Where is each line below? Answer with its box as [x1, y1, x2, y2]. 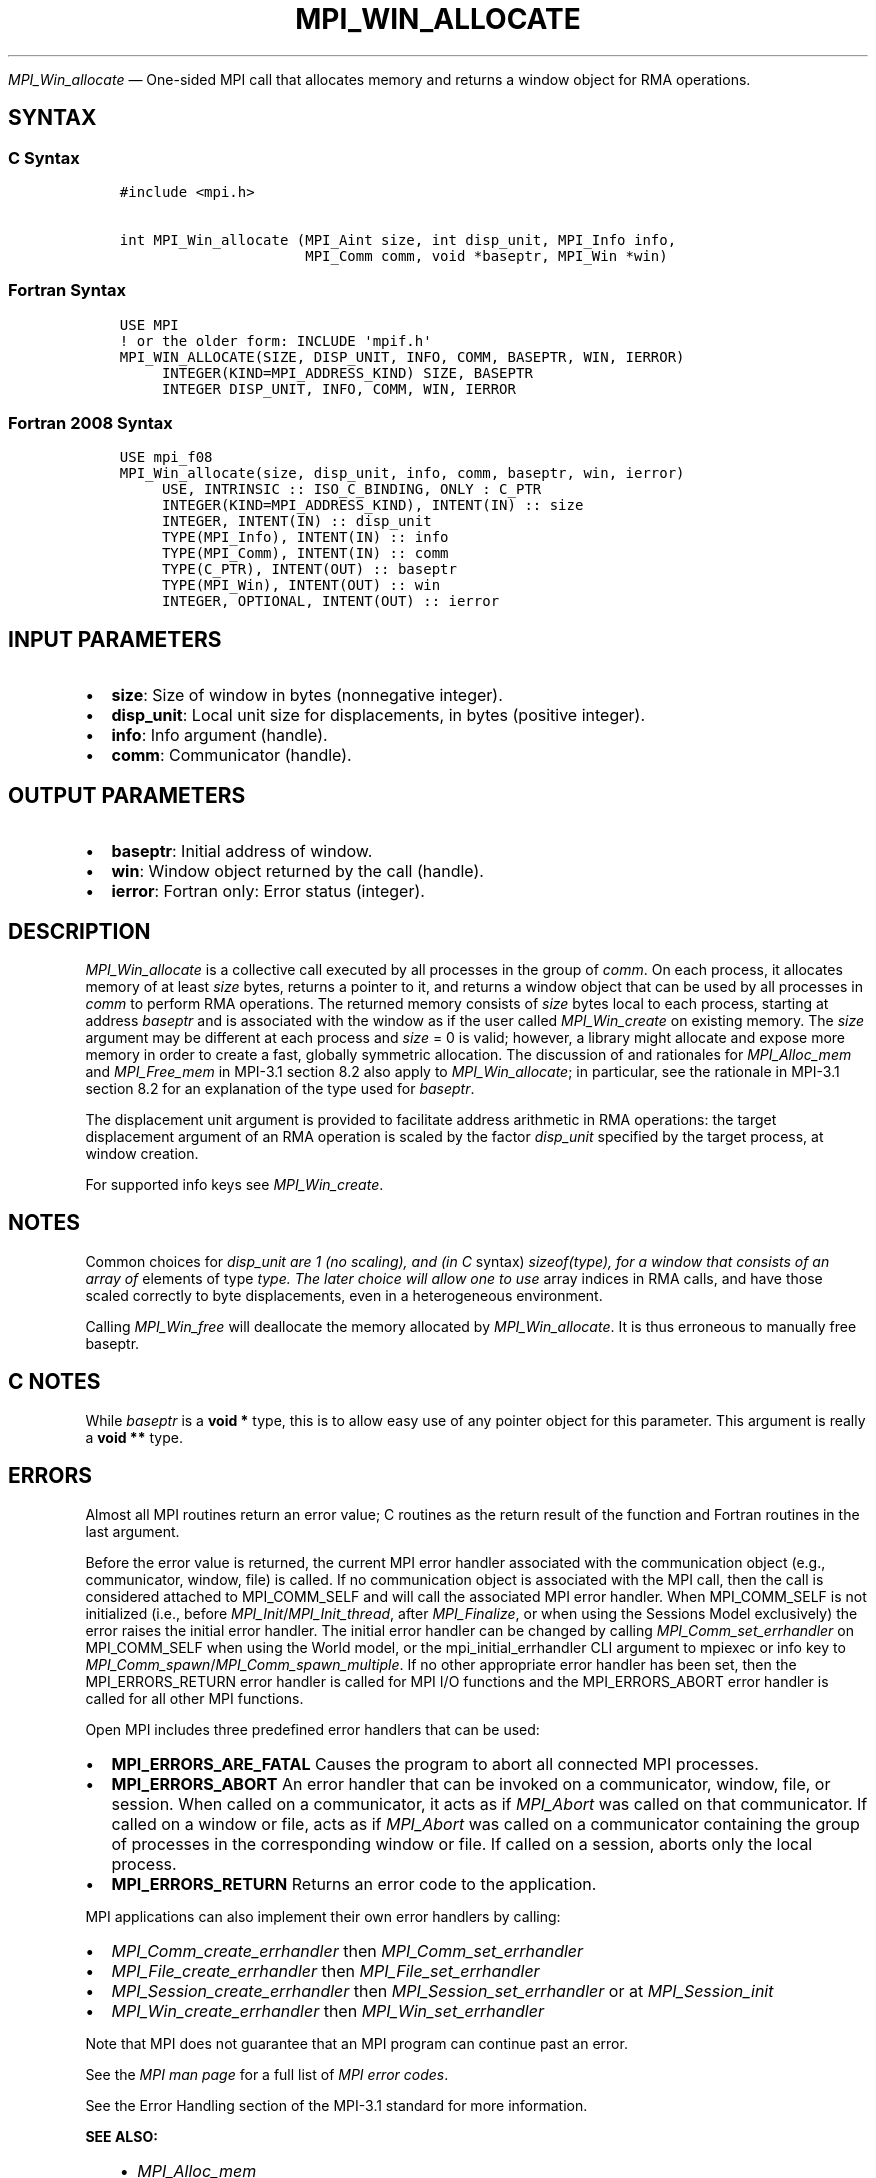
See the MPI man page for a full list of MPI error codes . [85, 2065, 449, 2083]
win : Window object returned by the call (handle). [111, 861, 484, 882]
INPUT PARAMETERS [8, 626, 222, 652]
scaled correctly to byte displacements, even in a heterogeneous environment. [85, 1286, 603, 1304]
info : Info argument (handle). [111, 725, 328, 746]
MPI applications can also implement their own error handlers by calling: [85, 1907, 561, 1925]
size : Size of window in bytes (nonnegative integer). [111, 685, 503, 706]
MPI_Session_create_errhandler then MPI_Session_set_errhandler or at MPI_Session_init [111, 1980, 774, 2001]
